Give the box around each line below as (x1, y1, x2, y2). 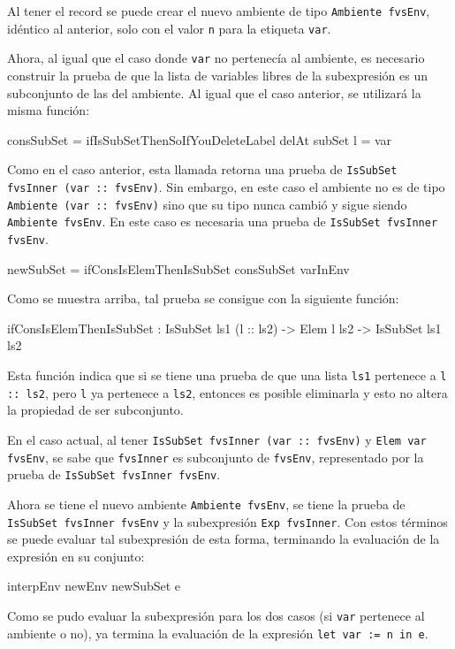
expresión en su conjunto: (7, 546, 145, 565)
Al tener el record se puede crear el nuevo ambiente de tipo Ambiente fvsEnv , (7, 2, 430, 19)
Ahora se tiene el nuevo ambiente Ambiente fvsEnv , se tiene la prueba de (7, 494, 406, 513)
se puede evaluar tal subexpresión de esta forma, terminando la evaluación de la (7, 530, 440, 548)
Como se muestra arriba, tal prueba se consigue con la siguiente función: (7, 289, 399, 308)
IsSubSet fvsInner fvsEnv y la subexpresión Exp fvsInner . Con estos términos (7, 512, 448, 531)
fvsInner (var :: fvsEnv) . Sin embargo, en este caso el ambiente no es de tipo (7, 178, 445, 195)
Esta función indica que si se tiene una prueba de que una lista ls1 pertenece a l (7, 366, 447, 384)
